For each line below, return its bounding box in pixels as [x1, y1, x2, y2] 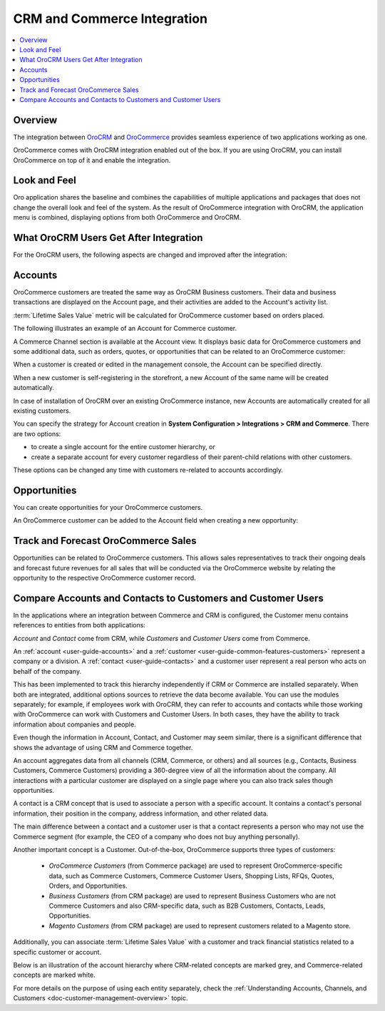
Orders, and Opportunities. [48, 881, 128, 891]
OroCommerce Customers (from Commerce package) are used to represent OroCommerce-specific [48, 861, 343, 870]
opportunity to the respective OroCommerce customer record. [13, 573, 196, 582]
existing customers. [13, 406, 71, 415]
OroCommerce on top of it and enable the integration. [13, 155, 171, 164]
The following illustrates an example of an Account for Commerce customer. [13, 324, 237, 333]
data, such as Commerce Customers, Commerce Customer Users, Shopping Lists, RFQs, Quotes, [48, 871, 334, 880]
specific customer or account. [13, 948, 102, 956]
